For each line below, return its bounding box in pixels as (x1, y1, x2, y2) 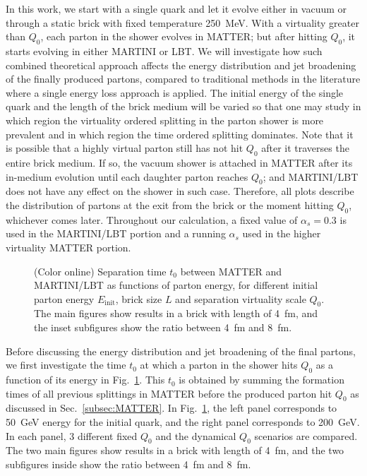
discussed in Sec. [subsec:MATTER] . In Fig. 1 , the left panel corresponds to (6, 400, 337, 415)
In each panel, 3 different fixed (6, 428, 138, 443)
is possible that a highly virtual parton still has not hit (6, 141, 243, 155)
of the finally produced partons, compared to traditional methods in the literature (6, 71, 361, 86)
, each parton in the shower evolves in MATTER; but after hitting (40, 29, 327, 44)
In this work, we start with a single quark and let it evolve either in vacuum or (6, 1, 347, 16)
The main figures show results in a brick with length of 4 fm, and (34, 306, 318, 321)
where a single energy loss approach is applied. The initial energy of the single (6, 85, 344, 100)
